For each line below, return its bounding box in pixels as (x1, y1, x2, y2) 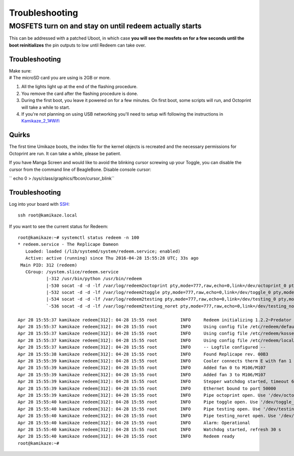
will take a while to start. (21, 104, 71, 110)
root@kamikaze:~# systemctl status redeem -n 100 (18, 235, 140, 240)
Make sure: (9, 68, 32, 73)
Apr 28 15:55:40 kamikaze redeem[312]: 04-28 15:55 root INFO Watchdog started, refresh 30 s (18, 427, 281, 432)
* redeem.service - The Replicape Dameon (18, 241, 119, 247)
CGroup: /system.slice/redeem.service (25, 269, 119, 274)
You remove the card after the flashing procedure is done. (21, 91, 138, 96)
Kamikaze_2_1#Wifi (21, 118, 60, 124)
